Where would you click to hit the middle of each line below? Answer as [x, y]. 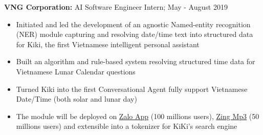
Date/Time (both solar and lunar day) [76, 99]
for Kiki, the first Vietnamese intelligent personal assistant [108, 44]
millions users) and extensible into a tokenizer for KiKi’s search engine [127, 126]
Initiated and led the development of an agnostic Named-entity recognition [133, 24]
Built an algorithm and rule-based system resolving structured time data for [136, 61]
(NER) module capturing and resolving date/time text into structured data [135, 34]
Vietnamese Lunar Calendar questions [76, 71]
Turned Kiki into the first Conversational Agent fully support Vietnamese [132, 89]
